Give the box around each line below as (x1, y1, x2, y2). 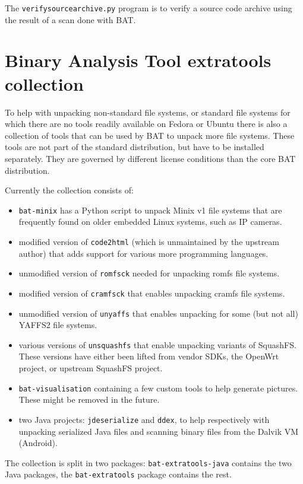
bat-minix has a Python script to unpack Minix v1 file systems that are (18, 203, 282, 216)
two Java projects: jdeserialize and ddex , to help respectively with (18, 413, 270, 425)
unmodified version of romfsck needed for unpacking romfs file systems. (18, 267, 280, 279)
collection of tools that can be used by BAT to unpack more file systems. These (5, 129, 295, 141)
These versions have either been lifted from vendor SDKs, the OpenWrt (18, 350, 279, 362)
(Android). (18, 437, 58, 449)
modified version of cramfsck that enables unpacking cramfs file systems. (18, 286, 285, 299)
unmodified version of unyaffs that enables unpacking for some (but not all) (18, 307, 298, 319)
